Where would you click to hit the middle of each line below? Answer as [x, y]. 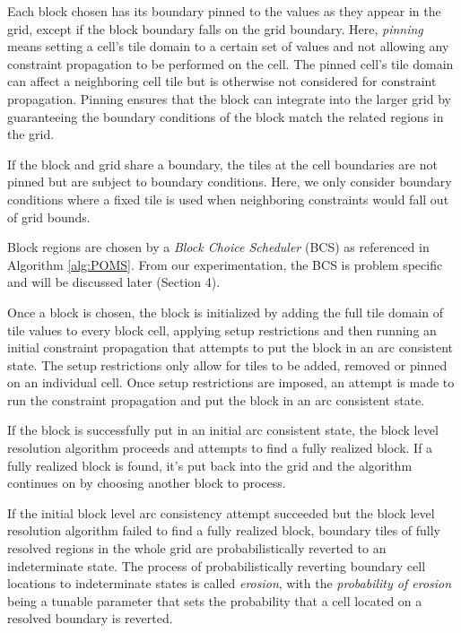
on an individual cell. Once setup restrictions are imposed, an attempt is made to [231, 382]
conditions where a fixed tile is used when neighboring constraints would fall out [228, 199]
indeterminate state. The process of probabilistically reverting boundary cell [217, 565]
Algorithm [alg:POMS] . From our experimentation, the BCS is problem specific [225, 264]
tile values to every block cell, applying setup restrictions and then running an [222, 330]
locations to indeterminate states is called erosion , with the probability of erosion [230, 583]
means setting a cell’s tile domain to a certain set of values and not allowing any [228, 46]
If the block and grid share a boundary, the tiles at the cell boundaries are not [222, 164]
